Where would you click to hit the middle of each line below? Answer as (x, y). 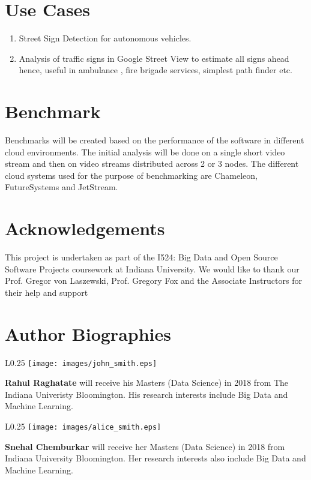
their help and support (47, 292)
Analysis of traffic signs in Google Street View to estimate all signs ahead (154, 58)
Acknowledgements (85, 228)
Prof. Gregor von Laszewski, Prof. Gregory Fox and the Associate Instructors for (153, 280)
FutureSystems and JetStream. (62, 187)
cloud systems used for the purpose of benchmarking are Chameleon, (131, 175)
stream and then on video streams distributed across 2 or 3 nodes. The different (152, 163)
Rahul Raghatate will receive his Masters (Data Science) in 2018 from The (147, 382)
